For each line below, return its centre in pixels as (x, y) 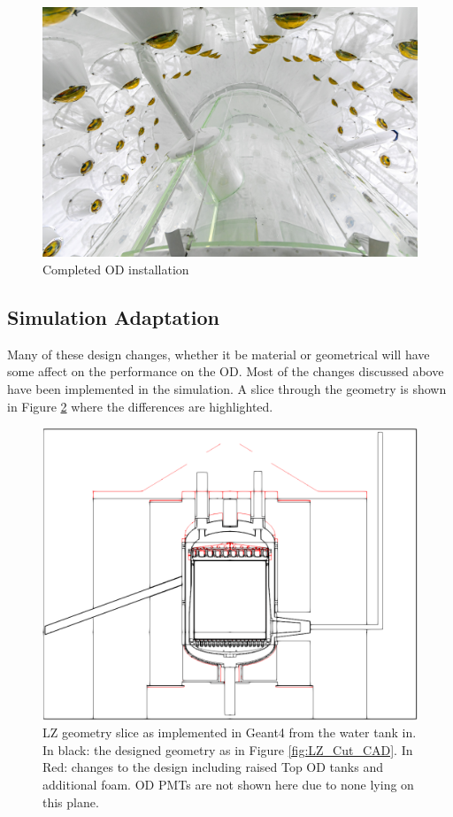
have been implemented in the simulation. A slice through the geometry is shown (227, 388)
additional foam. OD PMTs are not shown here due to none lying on (228, 784)
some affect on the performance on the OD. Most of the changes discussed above (226, 371)
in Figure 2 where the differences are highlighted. (140, 406)
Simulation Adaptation (113, 316)
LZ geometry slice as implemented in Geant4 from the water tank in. (230, 732)
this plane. (71, 802)
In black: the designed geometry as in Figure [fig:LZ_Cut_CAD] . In (228, 749)
